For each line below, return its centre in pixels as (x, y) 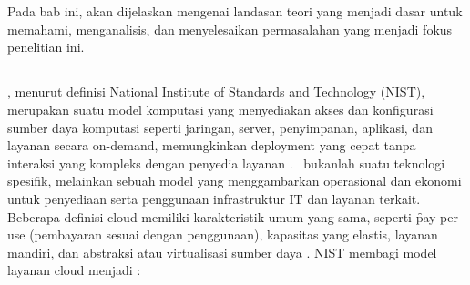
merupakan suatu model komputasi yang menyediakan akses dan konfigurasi (220, 109)
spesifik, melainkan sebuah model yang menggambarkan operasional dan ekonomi (235, 181)
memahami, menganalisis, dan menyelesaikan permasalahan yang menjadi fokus (230, 29)
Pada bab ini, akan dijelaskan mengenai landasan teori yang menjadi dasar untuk (235, 11)
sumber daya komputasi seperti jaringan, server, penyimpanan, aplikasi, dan (220, 127)
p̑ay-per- (439, 216)
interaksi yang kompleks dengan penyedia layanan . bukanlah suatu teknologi (226, 163)
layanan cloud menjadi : (74, 270)
